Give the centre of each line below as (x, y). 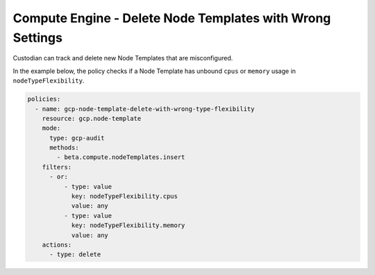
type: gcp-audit (77, 138)
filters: (57, 167)
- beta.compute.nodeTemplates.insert (121, 157)
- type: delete (75, 255)
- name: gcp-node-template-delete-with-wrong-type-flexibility (145, 109)
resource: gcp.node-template (92, 118)
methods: (64, 148)
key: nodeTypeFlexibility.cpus (125, 197)
